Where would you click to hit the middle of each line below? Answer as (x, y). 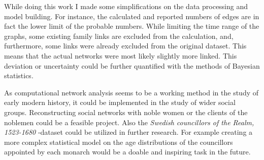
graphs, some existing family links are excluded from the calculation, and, (119, 36)
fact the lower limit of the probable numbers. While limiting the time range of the (132, 26)
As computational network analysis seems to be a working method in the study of (131, 92)
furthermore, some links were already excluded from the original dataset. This (125, 46)
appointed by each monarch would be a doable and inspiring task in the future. (127, 152)
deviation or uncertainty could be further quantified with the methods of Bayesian (132, 65)
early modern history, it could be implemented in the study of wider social (120, 102)
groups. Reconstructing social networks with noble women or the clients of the (126, 112)
